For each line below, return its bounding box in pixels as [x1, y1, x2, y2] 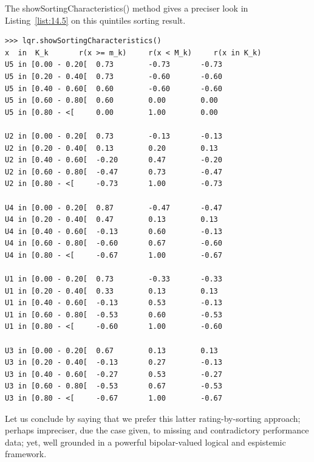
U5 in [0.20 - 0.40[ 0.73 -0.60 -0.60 [5, 72, 222, 81]
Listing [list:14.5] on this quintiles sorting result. [5, 13, 186, 26]
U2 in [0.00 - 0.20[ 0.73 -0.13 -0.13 [5, 131, 222, 140]
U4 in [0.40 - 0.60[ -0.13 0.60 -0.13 [5, 227, 222, 236]
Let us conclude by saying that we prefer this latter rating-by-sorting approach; [5, 412, 301, 424]
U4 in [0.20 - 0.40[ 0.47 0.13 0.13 [5, 215, 218, 224]
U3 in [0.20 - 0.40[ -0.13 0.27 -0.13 [5, 358, 222, 367]
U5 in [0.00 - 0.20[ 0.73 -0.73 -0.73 [5, 60, 222, 69]
